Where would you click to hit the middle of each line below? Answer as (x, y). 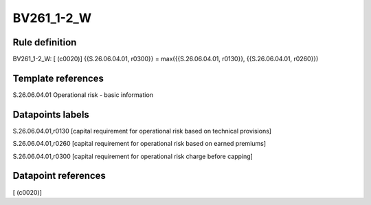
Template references (58, 78)
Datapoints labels (51, 115)
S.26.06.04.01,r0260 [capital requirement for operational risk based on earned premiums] (139, 144)
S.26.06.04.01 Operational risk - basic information (83, 95)
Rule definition (45, 42)
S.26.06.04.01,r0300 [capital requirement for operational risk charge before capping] (133, 156)
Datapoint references (59, 176)
